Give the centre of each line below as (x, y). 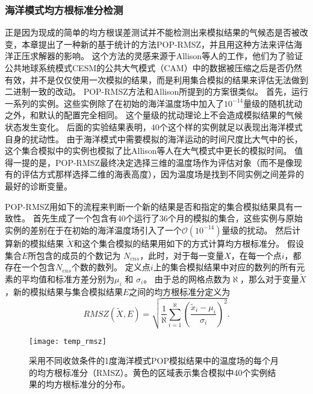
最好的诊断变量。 (39, 186)
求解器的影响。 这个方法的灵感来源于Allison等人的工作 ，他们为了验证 (166, 56)
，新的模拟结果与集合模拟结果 (64, 291)
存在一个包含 (30, 267)
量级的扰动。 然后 (257, 230)
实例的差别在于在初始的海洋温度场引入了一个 (93, 230)
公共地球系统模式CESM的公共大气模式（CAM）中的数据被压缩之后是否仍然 (153, 68)
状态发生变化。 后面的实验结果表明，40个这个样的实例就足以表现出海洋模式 (154, 126)
